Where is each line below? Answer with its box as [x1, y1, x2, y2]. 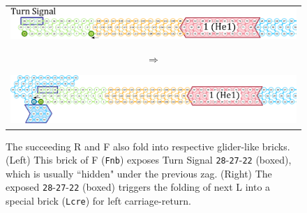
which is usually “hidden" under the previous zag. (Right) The [6, 166, 272, 180]
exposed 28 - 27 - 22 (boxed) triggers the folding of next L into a [6, 180, 271, 194]
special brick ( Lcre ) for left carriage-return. [6, 194, 191, 208]
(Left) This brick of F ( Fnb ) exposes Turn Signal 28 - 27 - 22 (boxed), [6, 152, 292, 167]
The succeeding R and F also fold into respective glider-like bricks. [6, 139, 290, 153]
